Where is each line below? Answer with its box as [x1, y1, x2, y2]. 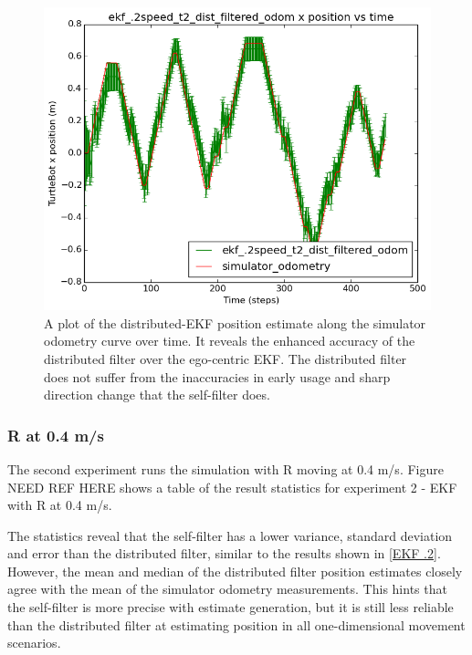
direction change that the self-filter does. [44, 385, 270, 404]
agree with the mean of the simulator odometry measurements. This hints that [7, 579, 447, 598]
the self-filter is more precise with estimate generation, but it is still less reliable [7, 598, 454, 617]
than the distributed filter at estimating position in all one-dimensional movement [7, 615, 466, 634]
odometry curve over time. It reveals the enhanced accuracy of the [44, 331, 415, 350]
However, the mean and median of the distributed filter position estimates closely [7, 561, 463, 580]
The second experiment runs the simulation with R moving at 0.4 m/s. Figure [7, 459, 444, 478]
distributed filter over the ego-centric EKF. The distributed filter [44, 348, 407, 368]
